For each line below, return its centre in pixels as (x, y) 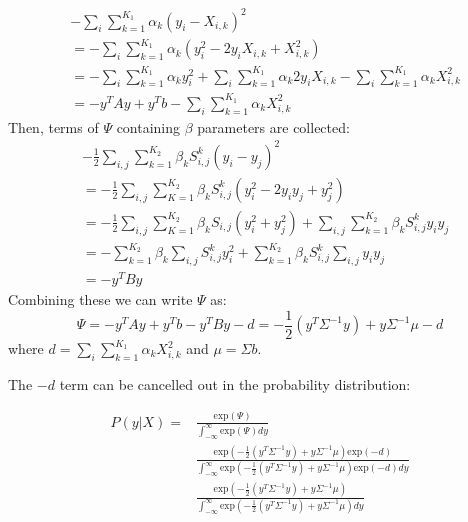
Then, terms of (53, 126)
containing (148, 126)
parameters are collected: (273, 126)
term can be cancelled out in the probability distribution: (235, 383)
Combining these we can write (100, 299)
